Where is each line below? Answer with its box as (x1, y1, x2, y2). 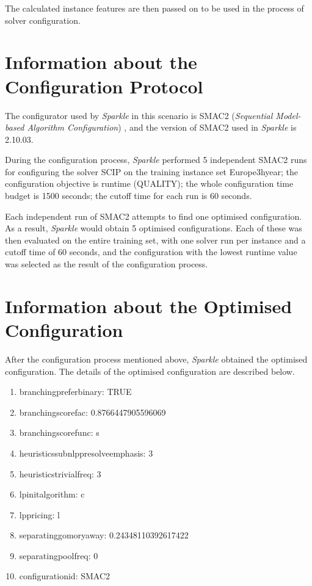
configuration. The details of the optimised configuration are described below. (5, 364, 295, 377)
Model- (275, 109, 301, 121)
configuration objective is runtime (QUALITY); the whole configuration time (5, 177, 294, 190)
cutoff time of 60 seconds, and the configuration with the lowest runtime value (5, 245, 297, 258)
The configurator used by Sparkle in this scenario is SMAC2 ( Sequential (5, 109, 273, 121)
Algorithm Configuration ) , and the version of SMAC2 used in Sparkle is (27, 121, 297, 134)
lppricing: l (19, 508, 60, 521)
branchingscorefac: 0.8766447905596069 (19, 405, 166, 418)
